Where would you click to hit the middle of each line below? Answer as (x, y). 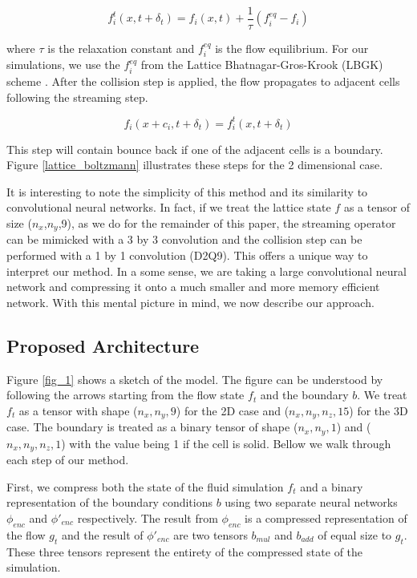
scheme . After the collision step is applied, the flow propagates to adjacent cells (203, 81)
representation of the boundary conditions (109, 502)
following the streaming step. (77, 97)
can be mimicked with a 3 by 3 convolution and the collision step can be (184, 239)
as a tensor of (377, 207)
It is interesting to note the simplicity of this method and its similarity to (187, 191)
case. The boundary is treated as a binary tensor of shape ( (152, 427)
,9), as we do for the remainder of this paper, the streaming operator (227, 222)
